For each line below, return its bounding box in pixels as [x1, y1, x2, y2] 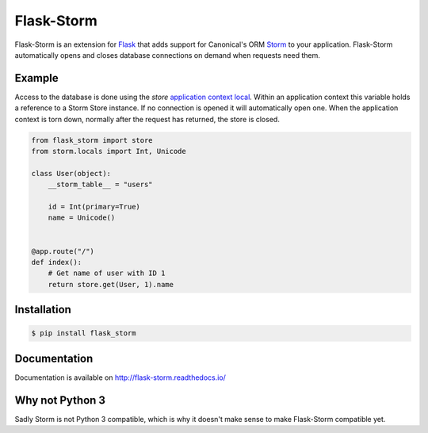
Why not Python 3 [14, 393, 106, 407]
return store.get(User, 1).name [48, 280, 174, 289]
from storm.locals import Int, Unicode [31, 147, 186, 155]
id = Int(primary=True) [48, 202, 140, 211]
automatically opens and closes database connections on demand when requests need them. [14, 50, 320, 59]
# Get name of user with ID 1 [48, 269, 166, 278]
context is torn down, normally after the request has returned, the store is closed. [14, 114, 281, 124]
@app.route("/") [31, 247, 95, 255]
